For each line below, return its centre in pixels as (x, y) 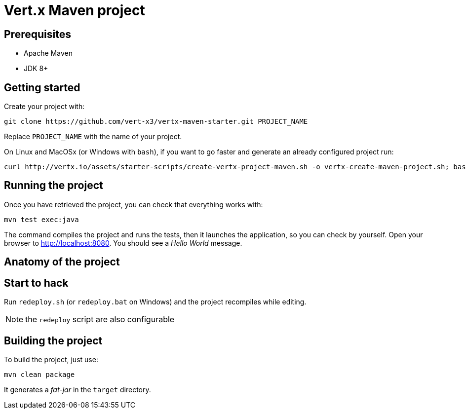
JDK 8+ (36, 69)
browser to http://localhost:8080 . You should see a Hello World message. (123, 243)
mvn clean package (39, 374)
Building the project (53, 340)
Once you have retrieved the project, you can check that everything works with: (134, 204)
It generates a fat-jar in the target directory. (78, 389)
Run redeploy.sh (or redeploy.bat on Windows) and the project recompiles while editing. (155, 302)
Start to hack (36, 283)
